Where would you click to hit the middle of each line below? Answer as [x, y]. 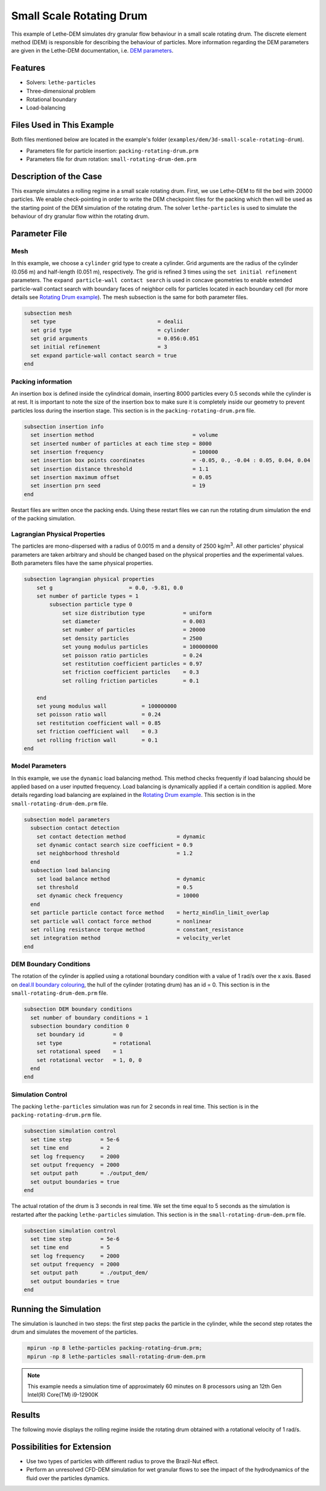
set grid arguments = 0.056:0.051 [115, 339]
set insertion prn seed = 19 [118, 486]
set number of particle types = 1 [88, 596]
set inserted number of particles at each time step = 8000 [121, 444]
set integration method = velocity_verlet [131, 938]
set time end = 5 [70, 1247]
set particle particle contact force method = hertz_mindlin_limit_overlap [150, 913]
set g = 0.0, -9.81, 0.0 [110, 588]
